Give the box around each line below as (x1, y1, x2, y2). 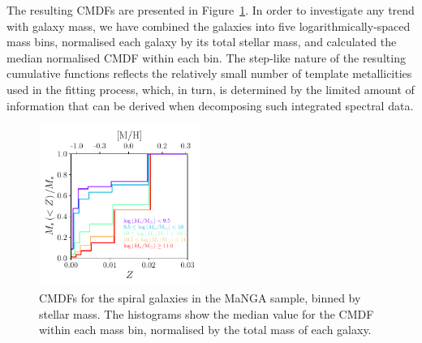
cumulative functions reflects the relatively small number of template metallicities (6, 65, 412, 82)
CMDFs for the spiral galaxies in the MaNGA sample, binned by (39, 289, 361, 307)
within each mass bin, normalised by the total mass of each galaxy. (39, 321, 372, 338)
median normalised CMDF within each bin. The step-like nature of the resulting (6, 49, 406, 66)
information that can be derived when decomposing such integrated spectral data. (6, 96, 414, 114)
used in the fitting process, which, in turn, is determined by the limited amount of (6, 80, 415, 97)
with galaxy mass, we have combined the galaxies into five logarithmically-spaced (6, 17, 411, 34)
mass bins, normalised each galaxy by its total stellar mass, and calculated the (6, 33, 397, 50)
